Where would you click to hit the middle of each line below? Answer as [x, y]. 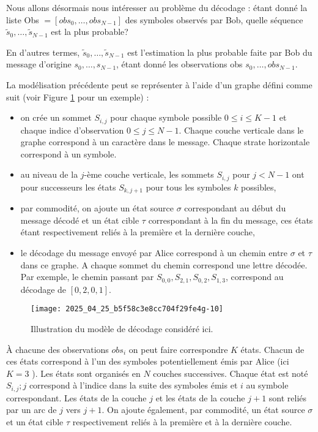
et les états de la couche [200, 397]
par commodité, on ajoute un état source [97, 208]
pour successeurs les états [68, 187]
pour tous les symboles [188, 187]
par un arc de [31, 410]
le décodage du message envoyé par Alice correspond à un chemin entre [154, 253]
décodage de [43, 289]
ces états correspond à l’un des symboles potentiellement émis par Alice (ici [148, 361]
